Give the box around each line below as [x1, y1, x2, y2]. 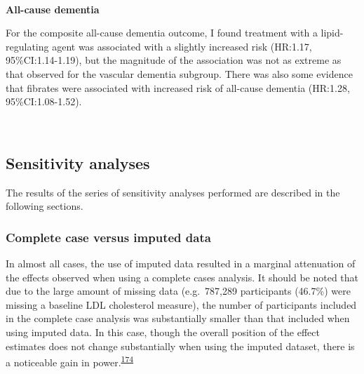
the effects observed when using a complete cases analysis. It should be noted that [6, 269, 359, 284]
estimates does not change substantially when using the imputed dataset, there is [6, 338, 355, 353]
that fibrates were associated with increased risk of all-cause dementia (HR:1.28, [6, 80, 350, 95]
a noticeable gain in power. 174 [6, 353, 134, 369]
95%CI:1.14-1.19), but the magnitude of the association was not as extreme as [6, 53, 342, 67]
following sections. [6, 199, 83, 213]
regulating [6, 39, 49, 53]
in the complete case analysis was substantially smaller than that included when [6, 311, 350, 326]
